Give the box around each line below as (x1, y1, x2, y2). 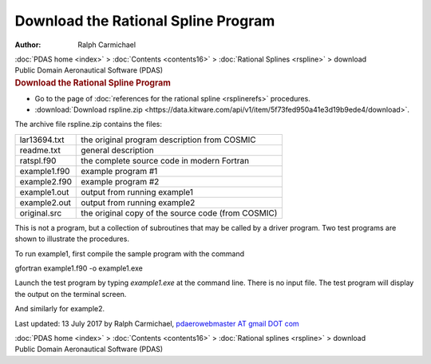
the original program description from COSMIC (81, 134, 257, 145)
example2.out (19, 196, 72, 208)
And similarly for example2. (14, 304, 105, 314)
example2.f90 (19, 176, 72, 187)
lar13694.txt (19, 134, 65, 145)
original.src (19, 208, 62, 219)
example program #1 (81, 165, 158, 176)
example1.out (19, 186, 69, 197)
